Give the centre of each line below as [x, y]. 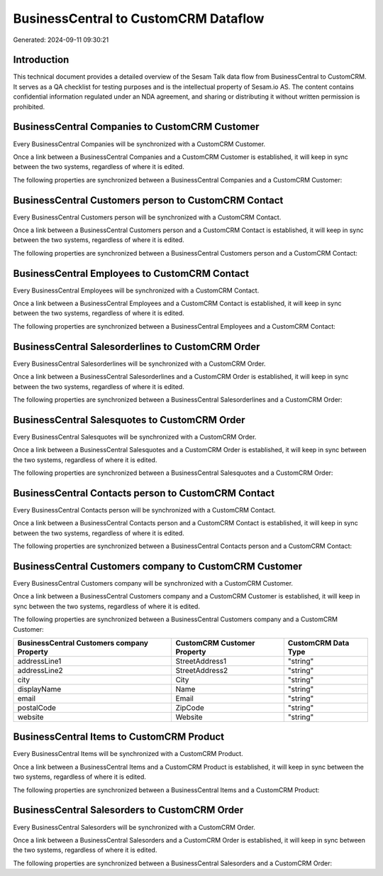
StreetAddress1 [201, 661]
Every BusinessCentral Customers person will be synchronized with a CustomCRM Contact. [147, 217]
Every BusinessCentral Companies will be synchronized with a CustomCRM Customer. [139, 144]
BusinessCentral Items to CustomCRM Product [119, 737]
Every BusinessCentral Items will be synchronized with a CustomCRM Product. [128, 754]
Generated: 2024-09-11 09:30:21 [61, 40]
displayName [39, 689]
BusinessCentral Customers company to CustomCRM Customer [158, 566]
